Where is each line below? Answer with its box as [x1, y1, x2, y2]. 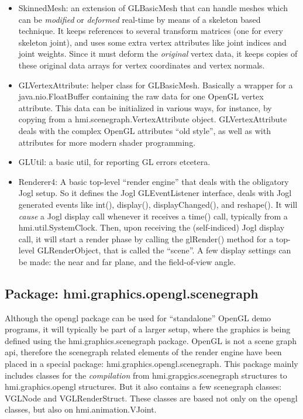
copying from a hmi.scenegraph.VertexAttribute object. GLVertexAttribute [18, 113, 287, 125]
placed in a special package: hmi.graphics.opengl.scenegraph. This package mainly [5, 358, 298, 370]
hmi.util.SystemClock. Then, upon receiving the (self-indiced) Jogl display [18, 221, 285, 233]
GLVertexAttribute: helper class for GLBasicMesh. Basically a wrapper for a [18, 78, 293, 91]
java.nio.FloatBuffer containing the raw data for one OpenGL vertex [18, 90, 264, 102]
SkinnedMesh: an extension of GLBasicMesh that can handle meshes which [18, 2, 288, 13]
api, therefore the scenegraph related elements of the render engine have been [5, 346, 282, 358]
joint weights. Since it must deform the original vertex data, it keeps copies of [18, 47, 298, 60]
